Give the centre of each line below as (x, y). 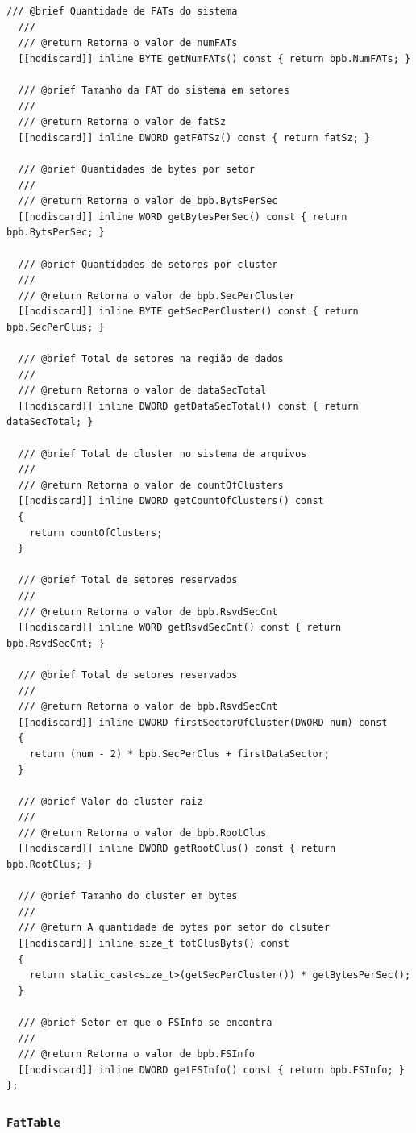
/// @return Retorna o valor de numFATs (128, 43)
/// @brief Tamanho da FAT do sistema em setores (154, 90)
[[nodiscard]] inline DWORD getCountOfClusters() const (171, 501)
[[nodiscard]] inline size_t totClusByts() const (154, 944)
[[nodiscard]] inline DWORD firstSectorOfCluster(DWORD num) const (203, 722)
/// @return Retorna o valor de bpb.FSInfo (136, 1054)
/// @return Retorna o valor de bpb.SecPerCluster (156, 296)
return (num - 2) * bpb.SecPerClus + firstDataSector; (179, 754)
